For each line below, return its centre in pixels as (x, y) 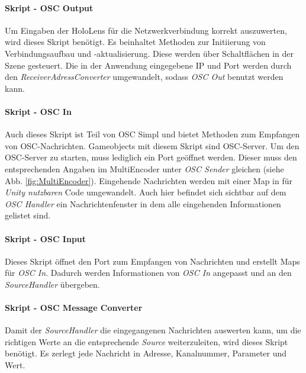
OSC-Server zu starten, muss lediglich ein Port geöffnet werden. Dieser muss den (151, 157)
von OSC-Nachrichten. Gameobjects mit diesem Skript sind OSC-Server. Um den (152, 145)
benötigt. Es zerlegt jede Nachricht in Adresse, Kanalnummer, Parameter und (146, 353)
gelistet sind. (28, 215)
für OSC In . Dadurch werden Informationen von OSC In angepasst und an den (148, 273)
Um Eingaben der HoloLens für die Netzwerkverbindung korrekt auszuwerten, (146, 30)
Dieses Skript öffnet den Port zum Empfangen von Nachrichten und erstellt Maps (152, 261)
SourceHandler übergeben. (52, 284)
